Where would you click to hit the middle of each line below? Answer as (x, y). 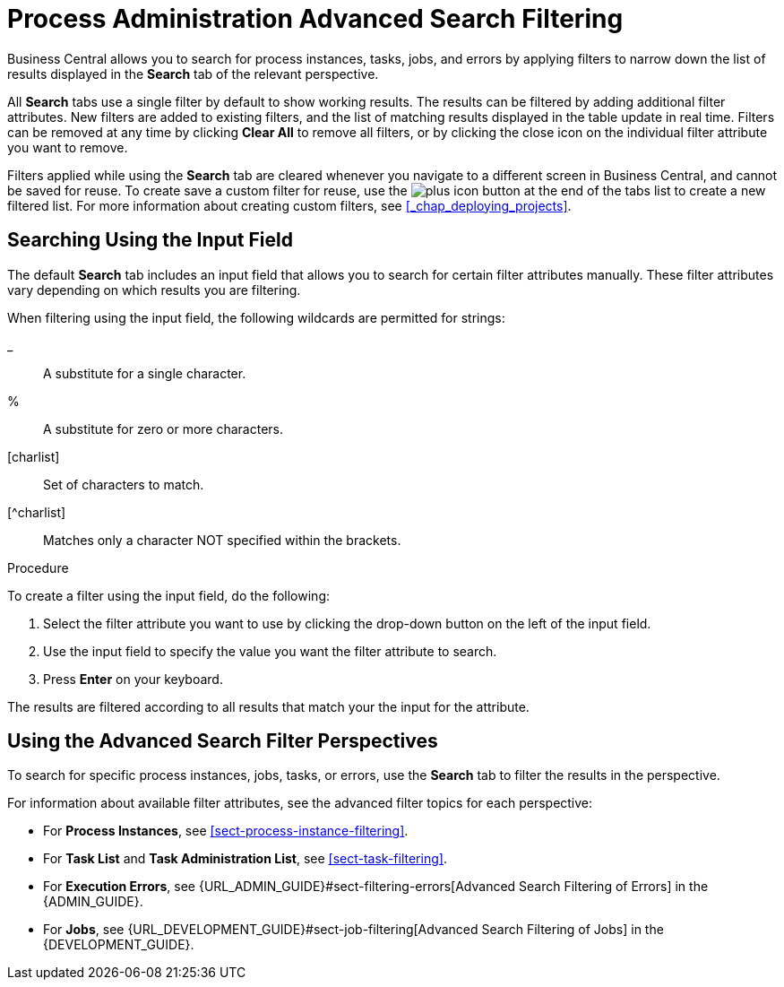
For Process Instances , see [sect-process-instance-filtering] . (226, 831)
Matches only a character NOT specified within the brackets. (222, 540)
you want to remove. (68, 147)
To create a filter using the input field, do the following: (168, 595)
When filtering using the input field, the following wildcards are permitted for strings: (256, 317)
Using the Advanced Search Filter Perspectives (223, 741)
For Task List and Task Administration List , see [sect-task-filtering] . (245, 859)
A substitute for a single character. (145, 373)
